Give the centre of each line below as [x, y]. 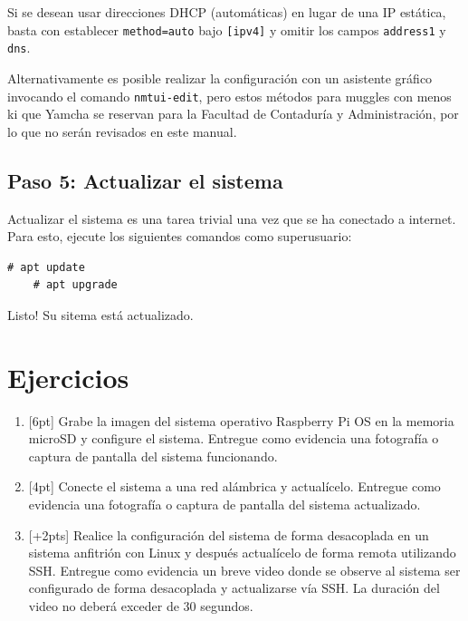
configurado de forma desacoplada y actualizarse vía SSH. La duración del [234, 588]
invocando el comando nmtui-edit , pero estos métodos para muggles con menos [229, 96]
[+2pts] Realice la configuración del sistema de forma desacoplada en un [229, 534]
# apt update [46, 267]
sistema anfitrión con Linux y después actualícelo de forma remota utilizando [242, 553]
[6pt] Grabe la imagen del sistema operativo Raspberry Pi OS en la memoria [241, 420]
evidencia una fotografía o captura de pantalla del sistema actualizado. [224, 505]
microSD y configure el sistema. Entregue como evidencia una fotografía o [234, 438]
